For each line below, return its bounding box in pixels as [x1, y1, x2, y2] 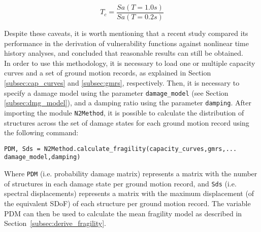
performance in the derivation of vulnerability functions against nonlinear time [4, 37, 249, 48]
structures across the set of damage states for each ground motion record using [4, 117, 249, 128]
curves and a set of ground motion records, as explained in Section [4, 67, 211, 78]
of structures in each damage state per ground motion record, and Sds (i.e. [4, 178, 237, 188]
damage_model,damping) [4, 153, 81, 161]
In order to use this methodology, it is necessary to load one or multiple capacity [4, 57, 255, 68]
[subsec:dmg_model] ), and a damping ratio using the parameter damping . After [4, 97, 251, 108]
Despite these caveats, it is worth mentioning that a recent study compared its [4, 28, 248, 38]
